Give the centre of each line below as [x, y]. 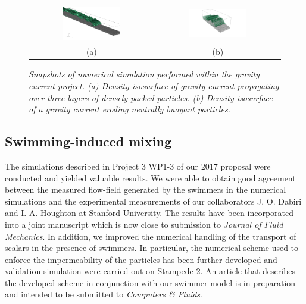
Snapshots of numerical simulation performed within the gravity [144, 74]
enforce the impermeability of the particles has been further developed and [141, 259]
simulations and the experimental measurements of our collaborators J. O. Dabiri [153, 201]
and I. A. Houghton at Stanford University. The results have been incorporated [149, 213]
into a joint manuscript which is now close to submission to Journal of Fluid [144, 224]
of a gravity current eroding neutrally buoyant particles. [129, 109]
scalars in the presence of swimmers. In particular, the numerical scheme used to [152, 248]
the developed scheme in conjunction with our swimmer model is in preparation [150, 282]
